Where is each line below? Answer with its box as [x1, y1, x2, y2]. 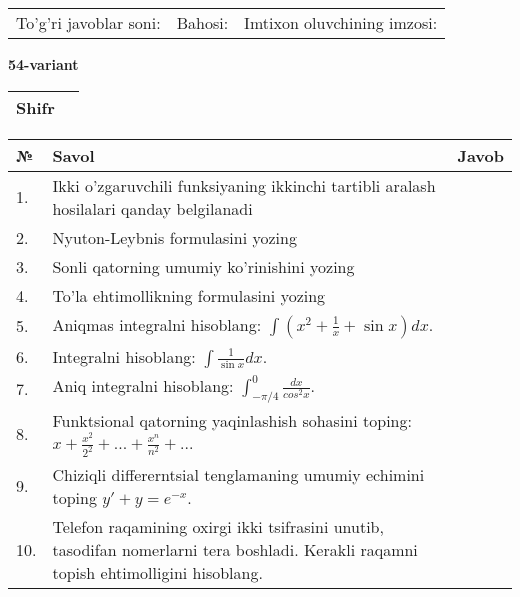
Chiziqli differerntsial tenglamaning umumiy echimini [52, 462, 425, 486]
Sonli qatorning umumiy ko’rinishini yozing [52, 254, 355, 278]
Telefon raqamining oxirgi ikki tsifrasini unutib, [52, 514, 384, 538]
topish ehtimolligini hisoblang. [52, 560, 263, 584]
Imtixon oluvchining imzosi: [244, 11, 438, 34]
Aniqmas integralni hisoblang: [52, 312, 262, 336]
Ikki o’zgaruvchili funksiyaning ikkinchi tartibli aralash [52, 173, 436, 197]
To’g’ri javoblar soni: [16, 11, 161, 34]
